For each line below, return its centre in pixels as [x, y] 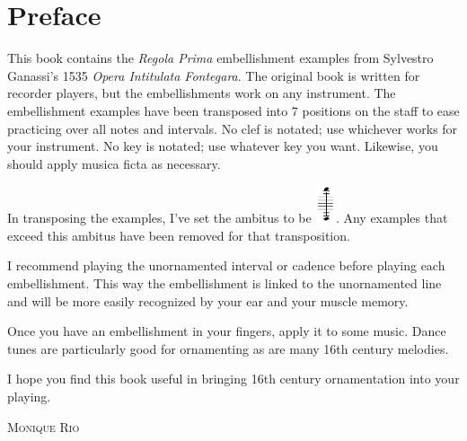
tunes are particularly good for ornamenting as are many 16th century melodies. [228, 348]
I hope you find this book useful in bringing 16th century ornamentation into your [233, 379]
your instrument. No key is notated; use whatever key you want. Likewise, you [223, 146]
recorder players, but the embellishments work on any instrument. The [202, 93]
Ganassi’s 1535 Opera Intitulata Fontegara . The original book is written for [214, 75]
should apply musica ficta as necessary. [114, 163]
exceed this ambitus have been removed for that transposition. [179, 235]
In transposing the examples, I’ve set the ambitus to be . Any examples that [228, 218]
